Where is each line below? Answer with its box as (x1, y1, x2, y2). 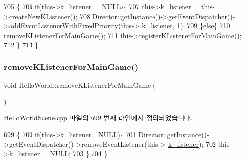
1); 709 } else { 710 (177, 21, 230, 31)
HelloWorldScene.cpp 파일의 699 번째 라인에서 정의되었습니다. (4, 113, 193, 123)
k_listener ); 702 (168, 139, 216, 149)
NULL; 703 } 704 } (50, 148, 108, 159)
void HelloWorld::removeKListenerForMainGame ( (4, 80, 156, 90)
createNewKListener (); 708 (9, 11, 90, 21)
